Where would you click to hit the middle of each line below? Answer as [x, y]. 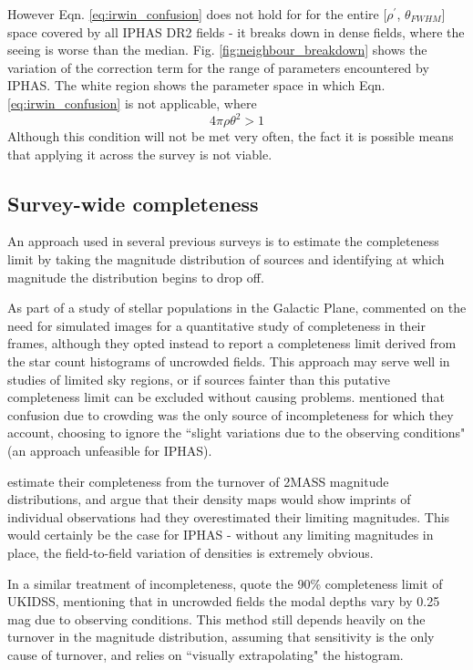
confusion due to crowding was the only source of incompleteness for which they [231, 414]
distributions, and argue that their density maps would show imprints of [209, 499]
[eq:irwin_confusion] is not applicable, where [132, 103]
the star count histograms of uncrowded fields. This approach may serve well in [229, 361]
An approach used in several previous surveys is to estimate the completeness [223, 241]
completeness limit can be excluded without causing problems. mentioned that [226, 397]
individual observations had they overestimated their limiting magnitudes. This [229, 516]
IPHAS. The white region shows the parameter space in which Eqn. [196, 85]
